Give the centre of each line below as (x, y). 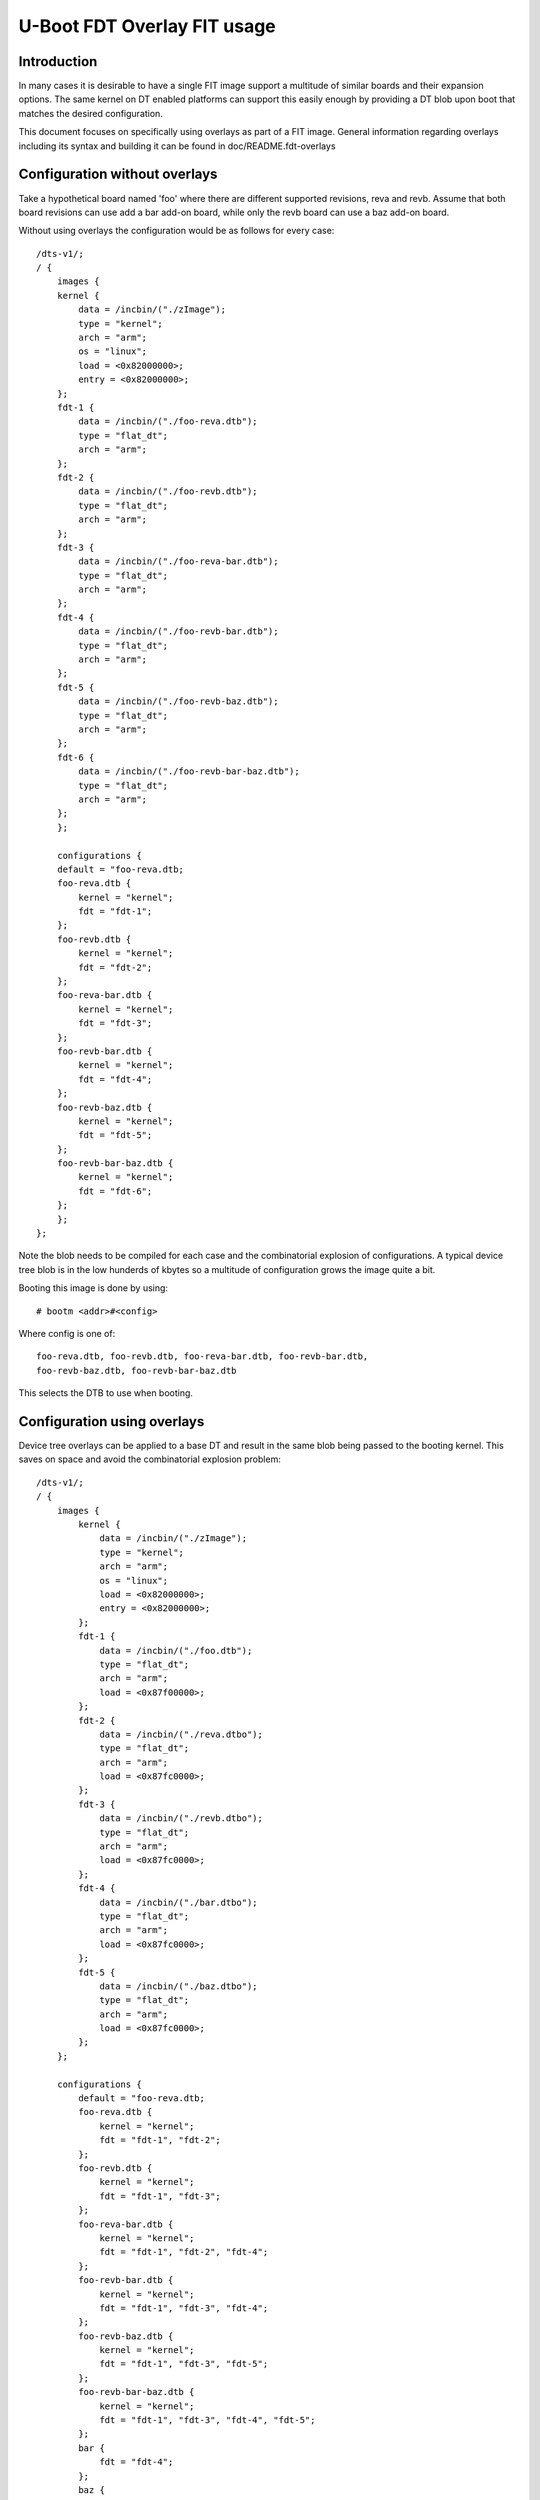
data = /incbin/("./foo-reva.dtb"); (168, 421)
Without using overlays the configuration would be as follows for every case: (176, 231)
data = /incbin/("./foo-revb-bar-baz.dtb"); (189, 771)
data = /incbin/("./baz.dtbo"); (179, 1986)
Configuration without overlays (118, 174)
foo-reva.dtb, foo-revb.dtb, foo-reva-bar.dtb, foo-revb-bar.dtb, (202, 1356)
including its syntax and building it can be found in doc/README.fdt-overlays (177, 146)
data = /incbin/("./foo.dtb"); (176, 1650)
